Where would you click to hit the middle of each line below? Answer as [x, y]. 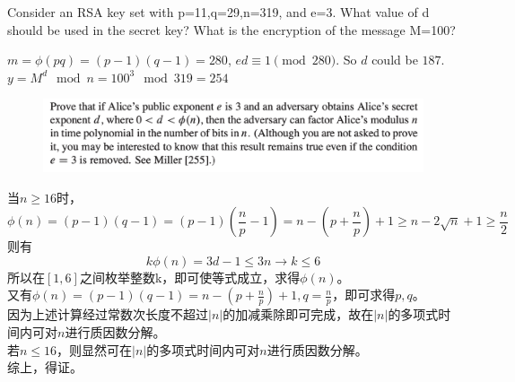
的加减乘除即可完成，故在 [298, 314]
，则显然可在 [95, 349]
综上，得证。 [45, 367]
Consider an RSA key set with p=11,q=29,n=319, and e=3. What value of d [218, 12]
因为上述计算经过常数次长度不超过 [108, 314]
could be [395, 60]
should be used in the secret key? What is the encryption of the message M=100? [231, 29]
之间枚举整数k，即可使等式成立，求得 [190, 277]
